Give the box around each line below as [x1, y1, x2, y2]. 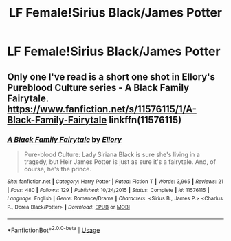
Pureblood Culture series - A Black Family [7, 81, 190, 94]
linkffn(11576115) [109, 114, 182, 125]
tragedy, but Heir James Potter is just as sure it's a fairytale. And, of [23, 157, 217, 166]
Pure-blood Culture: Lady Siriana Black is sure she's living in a [23, 150, 201, 158]
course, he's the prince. [23, 165, 91, 173]
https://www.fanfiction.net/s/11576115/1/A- [7, 103, 197, 115]
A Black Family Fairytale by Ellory [7, 134, 122, 144]
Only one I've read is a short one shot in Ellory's [7, 71, 215, 83]
